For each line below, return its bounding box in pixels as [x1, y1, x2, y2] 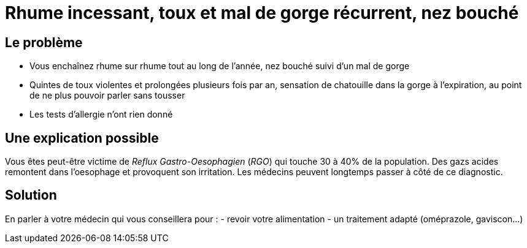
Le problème [5, 34, 83, 50]
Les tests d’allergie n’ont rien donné [29, 109, 173, 120]
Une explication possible [5, 130, 159, 146]
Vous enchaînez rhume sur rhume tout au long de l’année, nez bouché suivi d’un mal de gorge [29, 61, 410, 72]
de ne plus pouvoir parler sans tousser [29, 90, 185, 101]
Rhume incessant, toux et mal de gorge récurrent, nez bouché [5, 2, 519, 23]
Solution [5, 187, 57, 203]
